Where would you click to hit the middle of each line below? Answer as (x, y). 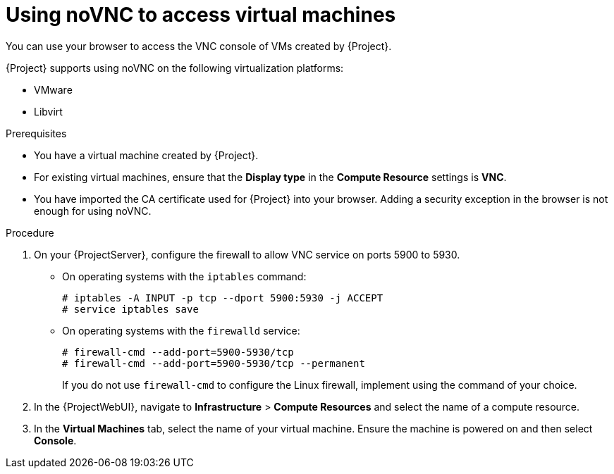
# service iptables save (130, 309)
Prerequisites (36, 133)
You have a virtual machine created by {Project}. (146, 155)
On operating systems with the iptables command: (184, 276)
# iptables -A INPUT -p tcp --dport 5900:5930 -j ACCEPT (223, 298)
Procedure (30, 232)
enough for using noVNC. (93, 211)
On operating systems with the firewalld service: (181, 330)
